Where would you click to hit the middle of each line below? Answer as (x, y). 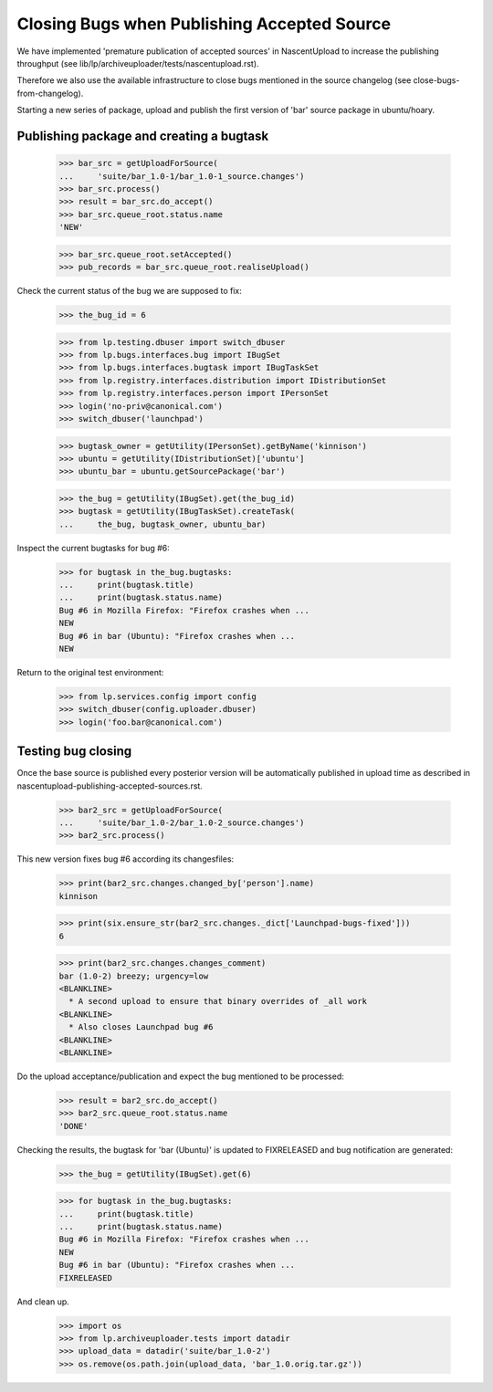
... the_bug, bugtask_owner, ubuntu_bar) (163, 524)
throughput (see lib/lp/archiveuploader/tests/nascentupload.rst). (138, 63)
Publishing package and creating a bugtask (143, 136)
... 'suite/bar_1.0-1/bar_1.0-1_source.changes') (182, 176)
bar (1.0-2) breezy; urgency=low (134, 976)
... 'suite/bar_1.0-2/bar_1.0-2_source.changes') (182, 822)
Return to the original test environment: (90, 672)
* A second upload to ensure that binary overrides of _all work (218, 1001)
